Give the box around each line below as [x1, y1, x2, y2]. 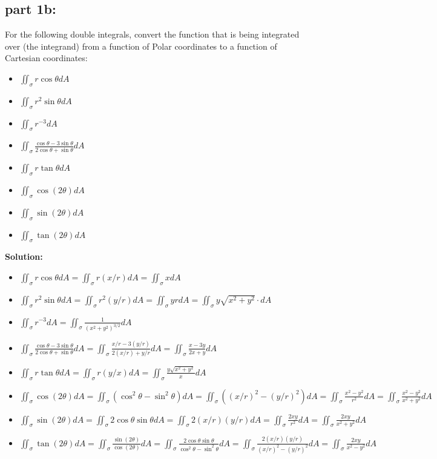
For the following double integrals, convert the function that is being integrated [5, 28, 300, 41]
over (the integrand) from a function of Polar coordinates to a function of [5, 39, 277, 52]
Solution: [5, 250, 43, 263]
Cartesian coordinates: [5, 51, 88, 64]
